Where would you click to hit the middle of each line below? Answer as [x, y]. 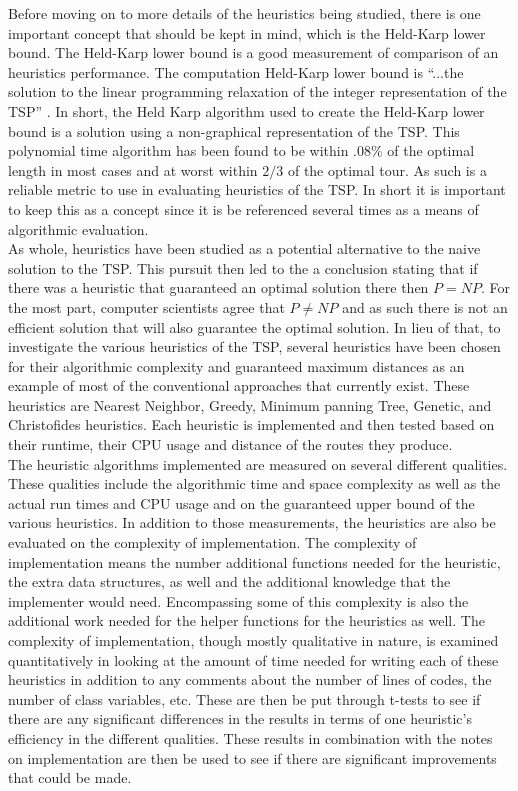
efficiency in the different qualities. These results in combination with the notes [250, 737]
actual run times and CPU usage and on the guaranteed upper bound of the [241, 502]
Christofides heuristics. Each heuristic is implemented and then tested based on [251, 424]
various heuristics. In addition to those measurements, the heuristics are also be [252, 522]
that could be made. [70, 777]
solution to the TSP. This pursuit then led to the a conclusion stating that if [243, 267]
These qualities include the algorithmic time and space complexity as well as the [254, 483]
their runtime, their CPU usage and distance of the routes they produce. [230, 444]
